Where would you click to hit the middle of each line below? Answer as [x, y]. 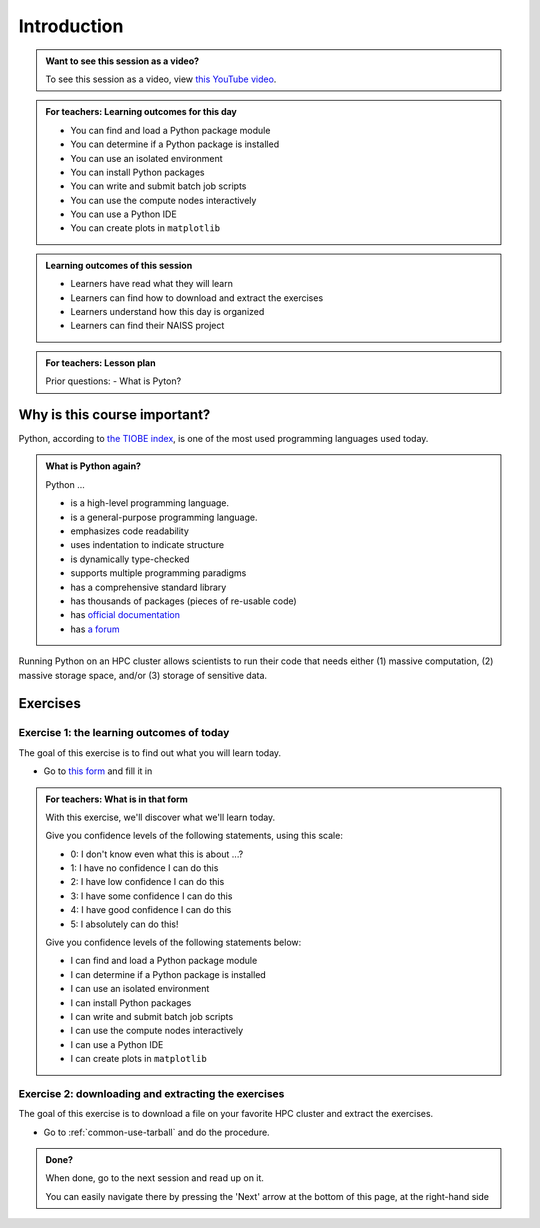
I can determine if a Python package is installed [168, 974]
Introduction [71, 26]
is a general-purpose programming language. [164, 517]
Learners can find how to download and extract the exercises [197, 297]
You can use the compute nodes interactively [163, 200]
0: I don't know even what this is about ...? [157, 854]
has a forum [95, 629]
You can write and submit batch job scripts [158, 186]
